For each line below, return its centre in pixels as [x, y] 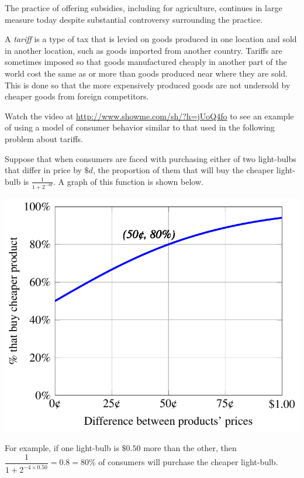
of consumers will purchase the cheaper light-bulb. [188, 462]
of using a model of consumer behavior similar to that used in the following [140, 127]
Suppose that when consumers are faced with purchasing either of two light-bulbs [151, 158]
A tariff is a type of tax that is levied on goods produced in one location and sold [151, 39]
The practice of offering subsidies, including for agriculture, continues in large [144, 8]
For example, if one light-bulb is [62, 448]
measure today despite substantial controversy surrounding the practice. [134, 19]
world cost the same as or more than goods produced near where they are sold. [146, 73]
